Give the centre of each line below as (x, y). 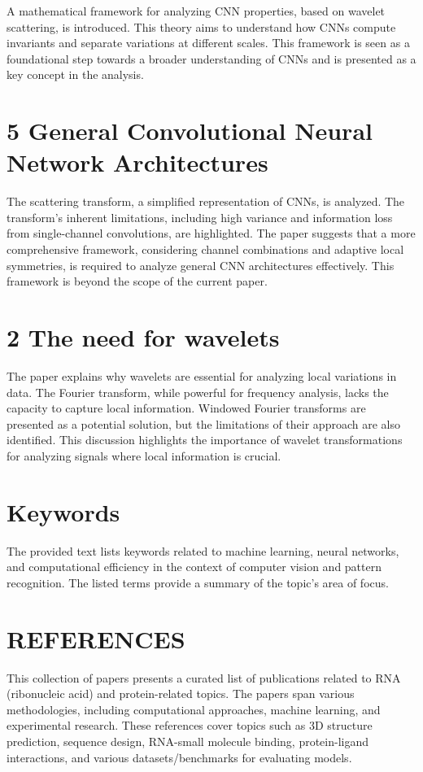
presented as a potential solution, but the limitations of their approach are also (203, 423)
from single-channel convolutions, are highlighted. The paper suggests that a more (211, 233)
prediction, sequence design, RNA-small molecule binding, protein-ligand (188, 741)
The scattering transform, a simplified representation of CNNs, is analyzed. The (206, 201)
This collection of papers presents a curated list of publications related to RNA (204, 677)
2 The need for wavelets (143, 337)
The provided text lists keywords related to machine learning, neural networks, (203, 550)
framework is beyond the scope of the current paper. (137, 281)
